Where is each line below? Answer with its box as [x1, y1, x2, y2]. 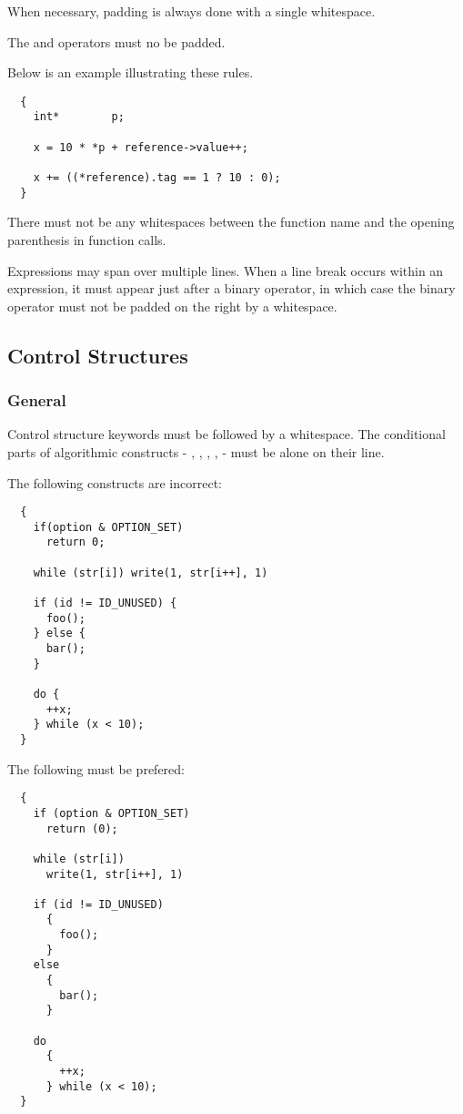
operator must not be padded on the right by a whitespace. [7, 296, 337, 315]
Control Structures [7, 341, 188, 369]
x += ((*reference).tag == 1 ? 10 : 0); [33, 171, 281, 185]
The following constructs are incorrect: [7, 473, 222, 492]
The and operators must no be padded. [7, 32, 226, 51]
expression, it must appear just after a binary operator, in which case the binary [7, 279, 456, 298]
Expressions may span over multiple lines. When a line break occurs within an [7, 261, 444, 280]
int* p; [33, 110, 125, 124]
